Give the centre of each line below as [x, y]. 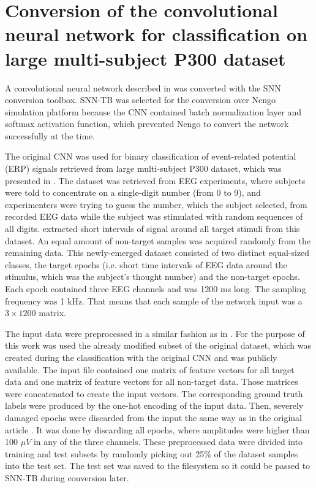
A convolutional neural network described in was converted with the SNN [143, 87]
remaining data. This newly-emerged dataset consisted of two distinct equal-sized [157, 253]
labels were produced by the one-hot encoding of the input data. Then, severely [154, 405]
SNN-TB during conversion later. [67, 477]
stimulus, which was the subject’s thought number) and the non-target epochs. [152, 277]
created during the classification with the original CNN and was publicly [141, 357]
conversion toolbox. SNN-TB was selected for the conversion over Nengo [140, 100]
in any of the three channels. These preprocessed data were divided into [168, 442]
